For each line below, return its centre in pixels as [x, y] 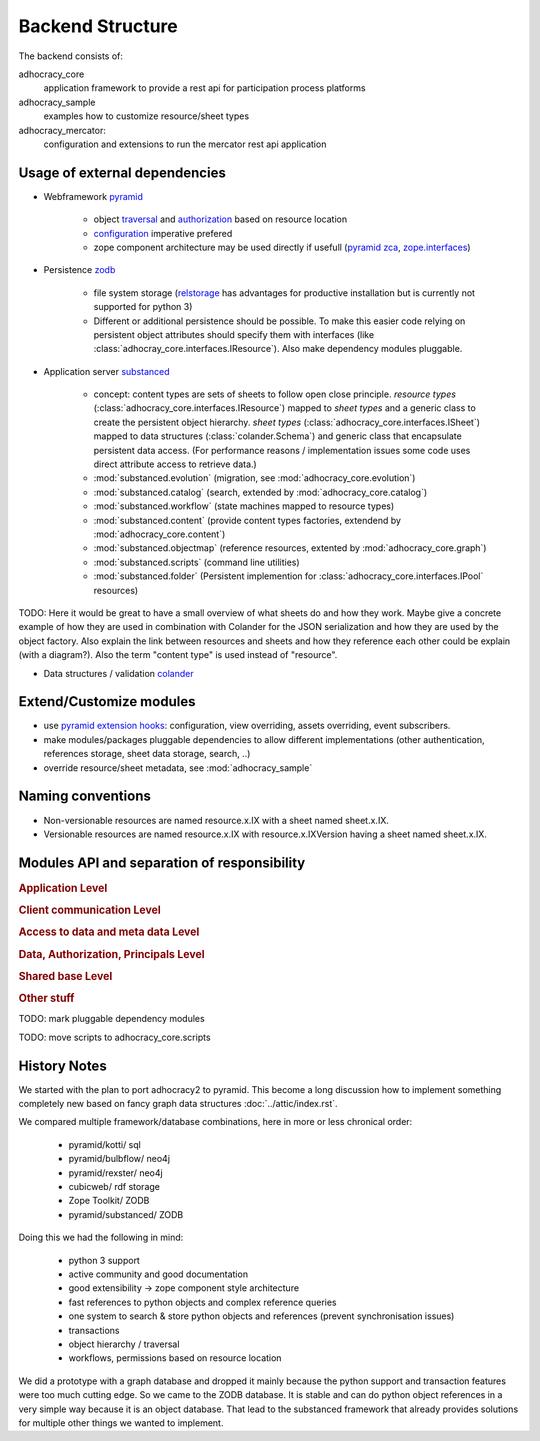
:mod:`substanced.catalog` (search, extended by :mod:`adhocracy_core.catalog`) [260, 492]
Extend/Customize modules [107, 701]
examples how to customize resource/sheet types [146, 116]
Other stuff [46, 998]
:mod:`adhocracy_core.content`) [159, 534]
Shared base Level [65, 976]
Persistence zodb [79, 270]
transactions [94, 1330]
